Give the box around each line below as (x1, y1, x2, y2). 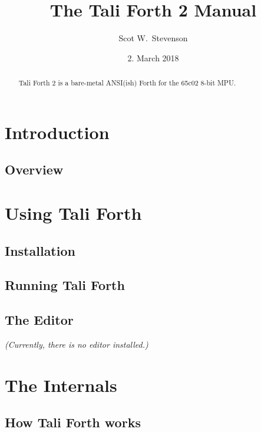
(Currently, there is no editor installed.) (5, 338, 148, 350)
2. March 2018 (127, 51, 179, 64)
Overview (5, 160, 64, 179)
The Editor (5, 311, 74, 329)
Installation (5, 241, 75, 259)
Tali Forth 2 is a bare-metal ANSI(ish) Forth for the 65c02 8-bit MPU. (18, 78, 236, 88)
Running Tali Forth (5, 276, 125, 294)
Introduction (5, 120, 110, 144)
